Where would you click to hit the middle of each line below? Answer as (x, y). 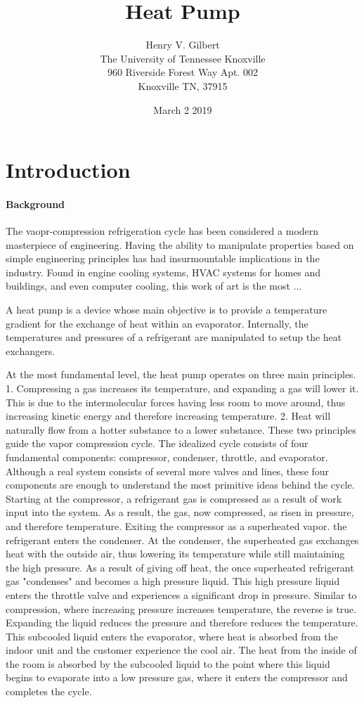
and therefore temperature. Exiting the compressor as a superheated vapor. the (176, 525)
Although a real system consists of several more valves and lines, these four (168, 471)
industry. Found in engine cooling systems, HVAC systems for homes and (163, 272)
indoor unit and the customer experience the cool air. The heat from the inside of (181, 650)
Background (35, 204)
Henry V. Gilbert (183, 45)
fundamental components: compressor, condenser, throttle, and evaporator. (167, 457)
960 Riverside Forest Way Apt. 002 (183, 72)
